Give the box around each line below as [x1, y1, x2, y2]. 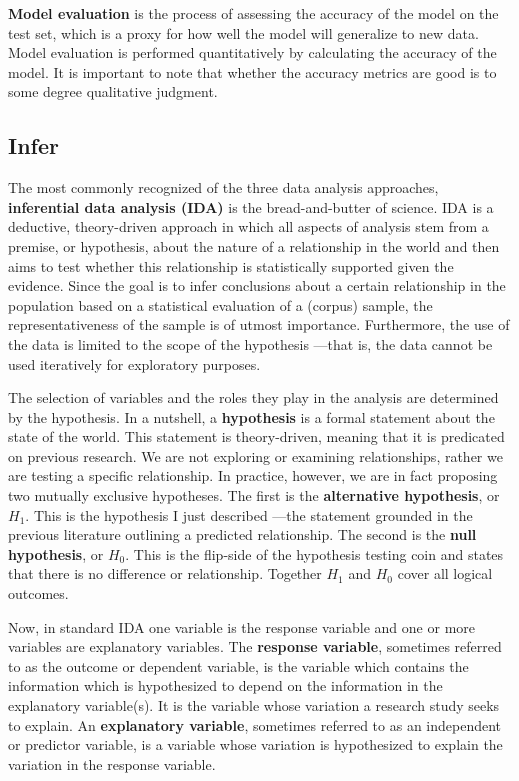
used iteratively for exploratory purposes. [8, 353, 261, 374]
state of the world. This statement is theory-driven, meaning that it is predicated [8, 426, 505, 447]
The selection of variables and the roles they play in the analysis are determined [8, 387, 499, 408]
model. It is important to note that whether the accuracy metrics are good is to [8, 61, 497, 82]
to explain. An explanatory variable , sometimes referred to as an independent [8, 714, 502, 735]
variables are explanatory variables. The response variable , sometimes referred [8, 636, 502, 657]
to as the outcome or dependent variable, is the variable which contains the [8, 655, 469, 676]
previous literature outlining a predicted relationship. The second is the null [8, 524, 477, 545]
